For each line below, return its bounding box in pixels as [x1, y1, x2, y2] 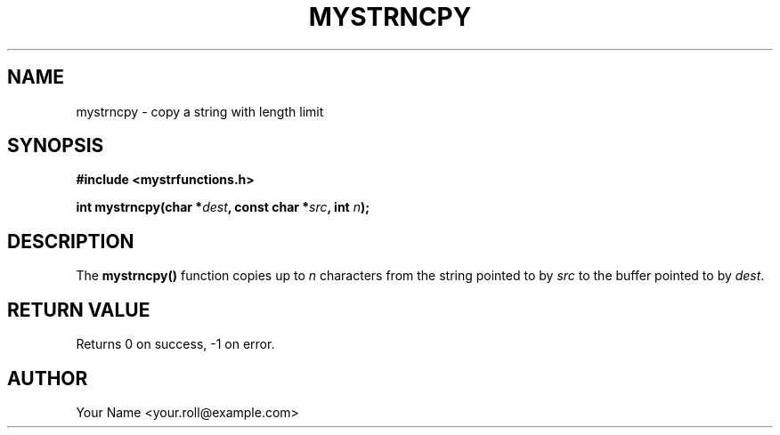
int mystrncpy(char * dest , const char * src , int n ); [76, 199, 370, 215]
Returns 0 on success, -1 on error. [76, 336, 275, 352]
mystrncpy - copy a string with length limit [76, 103, 324, 119]
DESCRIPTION [7, 230, 134, 253]
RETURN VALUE [7, 298, 150, 321]
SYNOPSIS [7, 134, 104, 157]
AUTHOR [7, 367, 88, 390]
